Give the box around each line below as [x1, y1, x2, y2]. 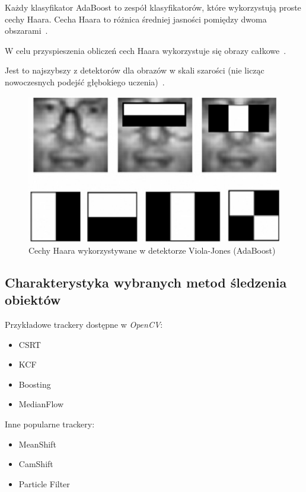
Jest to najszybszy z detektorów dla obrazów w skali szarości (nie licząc [5, 64, 264, 76]
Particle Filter [18, 477, 70, 490]
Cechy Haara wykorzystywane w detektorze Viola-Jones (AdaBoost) [28, 244, 276, 256]
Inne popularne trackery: [5, 418, 95, 430]
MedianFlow [18, 398, 64, 410]
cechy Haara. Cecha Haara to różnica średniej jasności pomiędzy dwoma [5, 12, 267, 25]
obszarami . [5, 24, 48, 37]
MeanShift [18, 437, 56, 450]
